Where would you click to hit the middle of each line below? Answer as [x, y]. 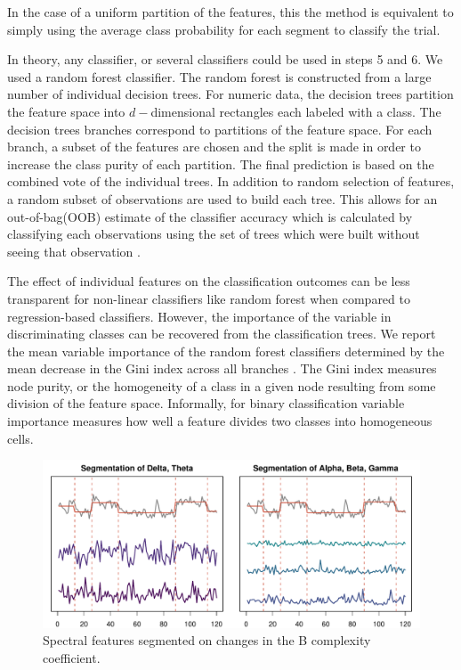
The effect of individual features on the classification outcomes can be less [209, 281]
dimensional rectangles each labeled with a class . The [296, 111]
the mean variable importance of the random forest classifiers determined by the [226, 351]
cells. [20, 438]
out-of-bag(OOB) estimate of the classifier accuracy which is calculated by [210, 216]
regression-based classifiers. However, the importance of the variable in [199, 316]
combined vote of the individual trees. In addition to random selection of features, [231, 181]
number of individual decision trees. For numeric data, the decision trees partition [230, 94]
